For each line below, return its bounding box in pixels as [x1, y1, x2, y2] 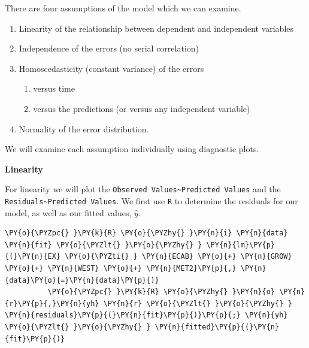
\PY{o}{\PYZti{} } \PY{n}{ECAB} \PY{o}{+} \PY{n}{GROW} [65, 252, 292, 261]
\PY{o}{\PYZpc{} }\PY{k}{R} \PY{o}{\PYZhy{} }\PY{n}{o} [47, 288, 275, 296]
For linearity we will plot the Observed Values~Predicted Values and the [5, 183, 281, 195]
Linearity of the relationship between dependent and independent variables [19, 22, 294, 34]
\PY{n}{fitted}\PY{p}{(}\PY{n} [154, 323, 280, 331]
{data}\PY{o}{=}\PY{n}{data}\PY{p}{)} [5, 276, 159, 285]
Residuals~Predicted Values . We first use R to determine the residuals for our [5, 195, 298, 207]
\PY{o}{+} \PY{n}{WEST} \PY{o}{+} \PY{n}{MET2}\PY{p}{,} [5, 264, 237, 273]
